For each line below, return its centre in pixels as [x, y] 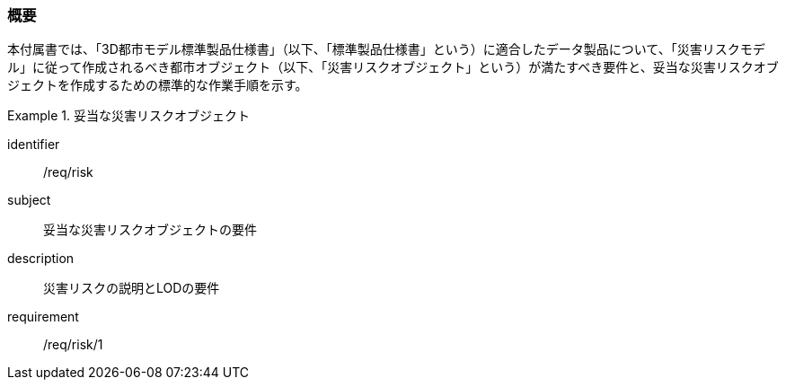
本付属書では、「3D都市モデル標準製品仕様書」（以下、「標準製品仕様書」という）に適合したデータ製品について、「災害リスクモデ [386, 49]
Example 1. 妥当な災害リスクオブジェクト [128, 116]
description [41, 259]
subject [29, 200]
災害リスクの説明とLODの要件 [132, 288]
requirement [43, 317]
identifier [34, 145]
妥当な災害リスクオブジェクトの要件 [150, 230]
